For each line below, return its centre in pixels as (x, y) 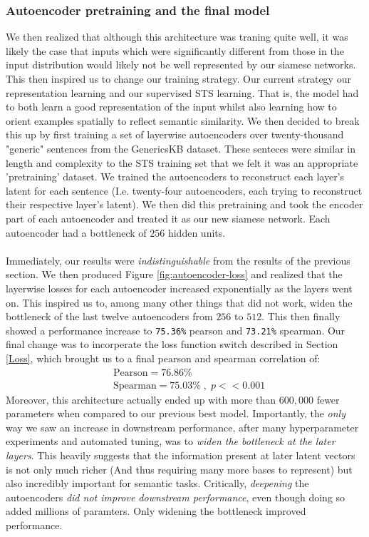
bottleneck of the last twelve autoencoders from (109, 316)
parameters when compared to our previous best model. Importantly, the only (176, 413)
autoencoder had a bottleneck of (76, 232)
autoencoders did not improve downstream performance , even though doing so (176, 497)
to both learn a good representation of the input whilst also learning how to (171, 107)
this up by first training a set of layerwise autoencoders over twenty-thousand (175, 134)
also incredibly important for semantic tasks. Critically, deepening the (157, 483)
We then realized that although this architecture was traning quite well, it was (177, 37)
